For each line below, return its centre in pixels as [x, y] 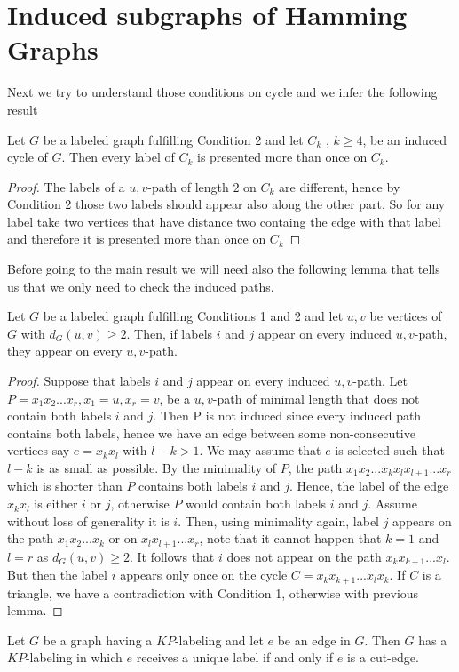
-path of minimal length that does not [316, 398]
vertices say [39, 450]
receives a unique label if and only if [235, 657]
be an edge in [314, 640]
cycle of [28, 157]
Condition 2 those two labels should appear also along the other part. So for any [226, 204]
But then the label [57, 575]
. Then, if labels [170, 333]
